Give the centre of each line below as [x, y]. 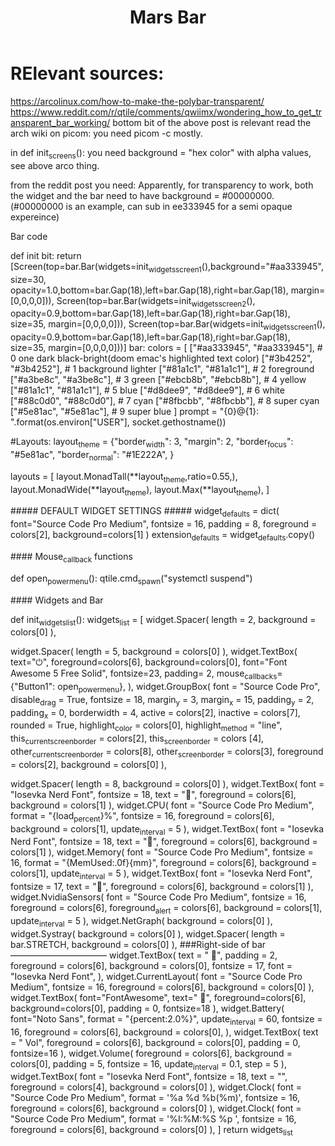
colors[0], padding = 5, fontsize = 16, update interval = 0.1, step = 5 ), [148, 1064]
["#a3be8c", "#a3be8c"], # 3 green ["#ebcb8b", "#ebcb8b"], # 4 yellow [158, 380]
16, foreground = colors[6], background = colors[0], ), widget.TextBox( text [164, 1032]
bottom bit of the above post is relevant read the [212, 122]
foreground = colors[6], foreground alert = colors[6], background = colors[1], [166, 909]
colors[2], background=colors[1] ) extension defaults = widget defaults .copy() [163, 536]
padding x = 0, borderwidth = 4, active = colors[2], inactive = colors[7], [155, 713]
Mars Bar [168, 17]
